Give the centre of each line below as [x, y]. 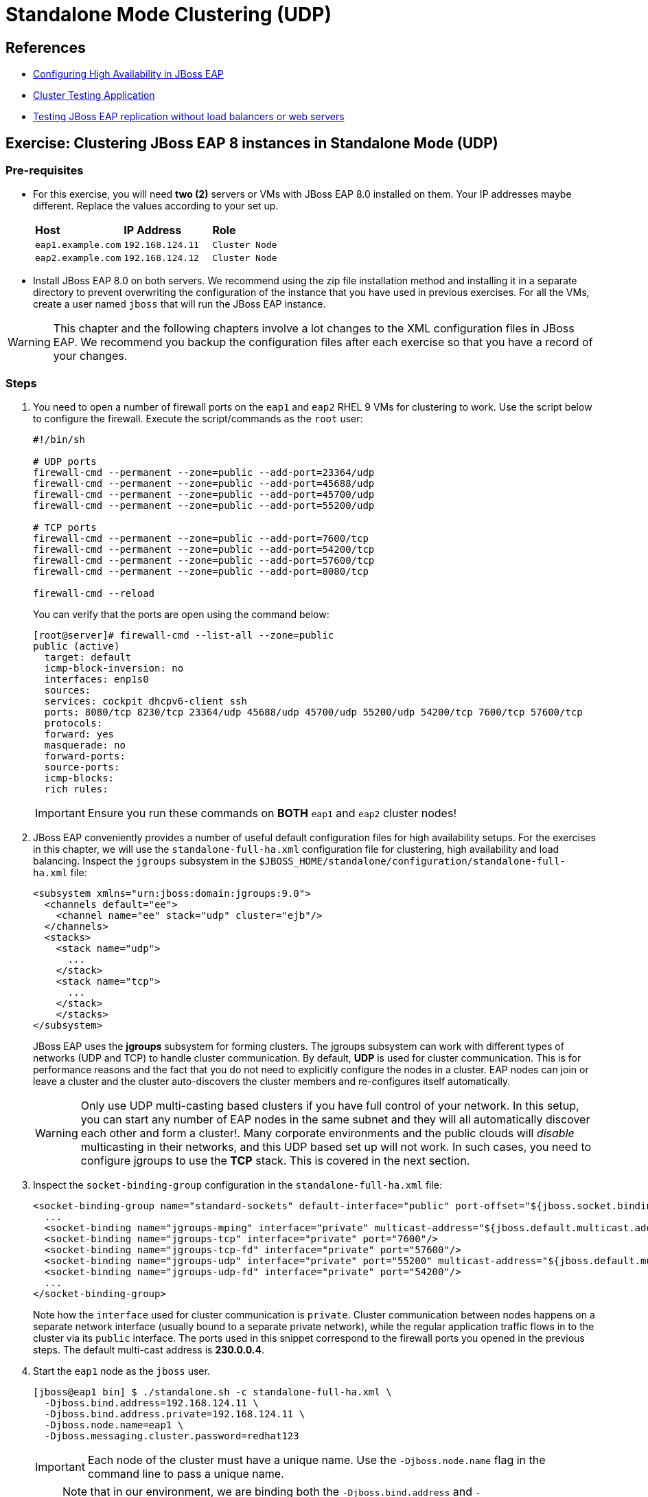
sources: [68, 690]
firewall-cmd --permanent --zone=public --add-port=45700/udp [204, 495]
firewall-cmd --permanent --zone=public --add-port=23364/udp [204, 473]
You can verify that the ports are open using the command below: [181, 615]
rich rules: [76, 789]
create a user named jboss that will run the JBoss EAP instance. [180, 304]
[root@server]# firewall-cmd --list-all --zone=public [184, 636]
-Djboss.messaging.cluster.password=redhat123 [172, 1436]
